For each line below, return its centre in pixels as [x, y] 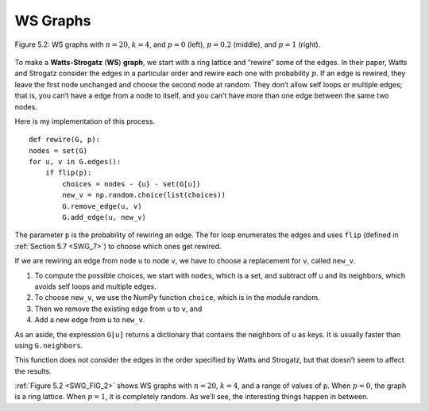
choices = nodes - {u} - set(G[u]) [131, 184]
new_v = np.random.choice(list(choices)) [144, 195]
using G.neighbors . [49, 345]
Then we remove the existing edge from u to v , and [118, 309]
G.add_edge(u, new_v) [104, 217]
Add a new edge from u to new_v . [90, 320]
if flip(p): [68, 173]
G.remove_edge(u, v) [102, 206]
